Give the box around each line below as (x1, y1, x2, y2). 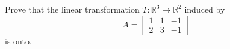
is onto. (5, 34, 32, 47)
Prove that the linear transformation (5, 3, 140, 15)
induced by (184, 3, 225, 15)
